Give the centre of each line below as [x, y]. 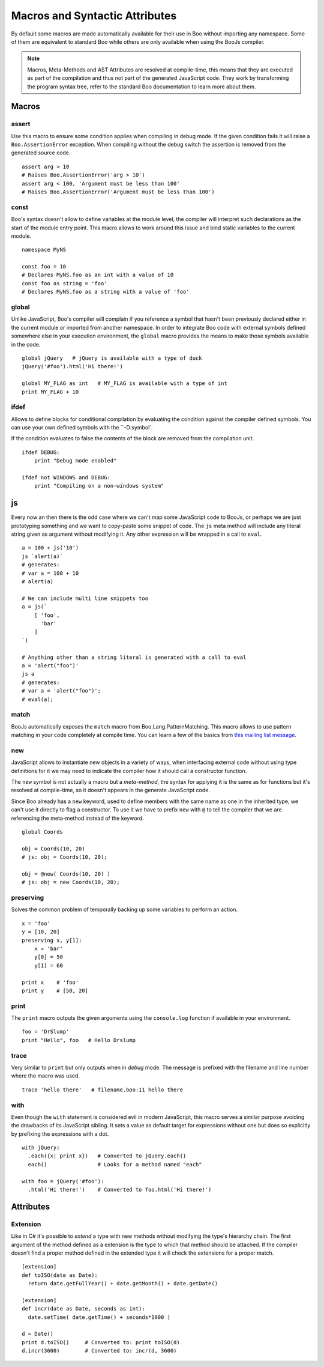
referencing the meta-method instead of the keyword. [77, 818]
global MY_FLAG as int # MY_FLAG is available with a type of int [124, 383]
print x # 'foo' [50, 982]
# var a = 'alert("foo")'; [61, 691]
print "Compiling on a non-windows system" [99, 486]
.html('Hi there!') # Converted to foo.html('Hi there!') [120, 1190]
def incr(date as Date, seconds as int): [83, 1309]
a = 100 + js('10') [50, 548]
